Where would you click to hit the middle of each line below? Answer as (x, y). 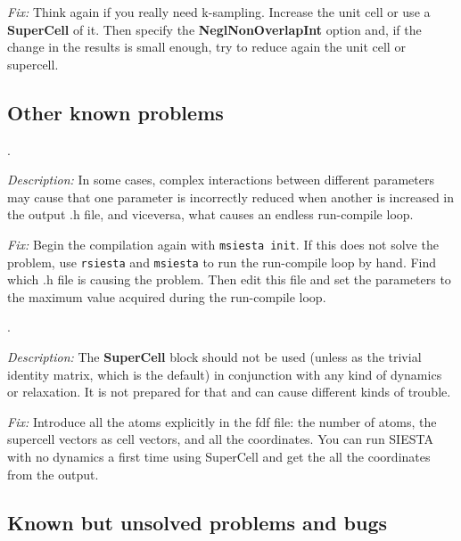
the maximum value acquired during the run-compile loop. (167, 296)
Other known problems (115, 112)
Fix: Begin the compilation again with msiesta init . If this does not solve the (223, 244)
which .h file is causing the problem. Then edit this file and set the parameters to (229, 279)
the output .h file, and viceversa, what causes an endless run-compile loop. (210, 214)
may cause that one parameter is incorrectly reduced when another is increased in (231, 197)
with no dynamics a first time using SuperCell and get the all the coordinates (219, 457)
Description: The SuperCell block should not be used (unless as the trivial (214, 357)
